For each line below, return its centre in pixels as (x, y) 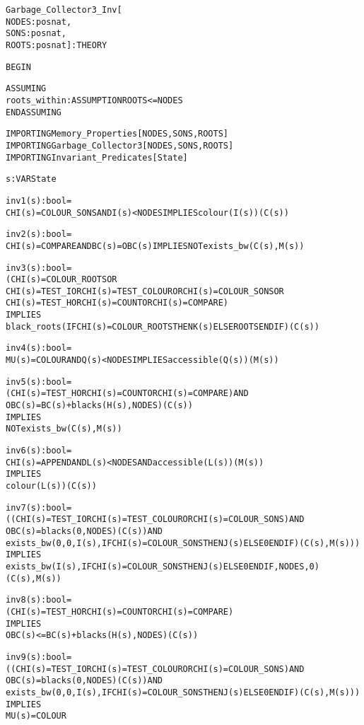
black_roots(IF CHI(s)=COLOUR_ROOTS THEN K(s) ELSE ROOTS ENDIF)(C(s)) (163, 326)
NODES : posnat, (39, 22)
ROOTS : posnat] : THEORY (57, 45)
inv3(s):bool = (39, 268)
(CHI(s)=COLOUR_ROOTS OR (61, 280)
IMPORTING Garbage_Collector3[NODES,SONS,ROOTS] (120, 145)
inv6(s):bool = (39, 451)
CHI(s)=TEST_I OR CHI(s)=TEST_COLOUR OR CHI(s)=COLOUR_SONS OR (145, 291)
